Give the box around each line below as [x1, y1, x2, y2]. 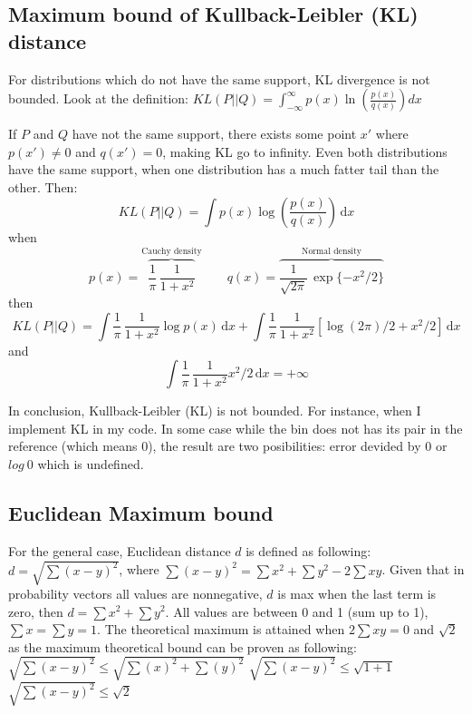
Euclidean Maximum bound [8, 499, 274, 526]
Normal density [302, 246, 361, 256]
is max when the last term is [277, 583, 437, 602]
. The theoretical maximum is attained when [97, 620, 345, 639]
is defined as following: [246, 541, 371, 560]
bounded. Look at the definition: [8, 89, 188, 108]
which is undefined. [37, 455, 144, 474]
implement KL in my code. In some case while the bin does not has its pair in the [8, 418, 463, 437]
